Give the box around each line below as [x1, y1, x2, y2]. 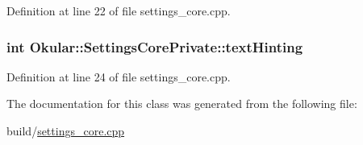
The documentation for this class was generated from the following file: [6, 95, 357, 112]
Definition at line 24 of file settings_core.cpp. [6, 68, 231, 85]
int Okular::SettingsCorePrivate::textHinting [6, 36, 303, 56]
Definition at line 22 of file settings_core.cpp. [6, 2, 231, 19]
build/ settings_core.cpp [6, 122, 125, 139]
